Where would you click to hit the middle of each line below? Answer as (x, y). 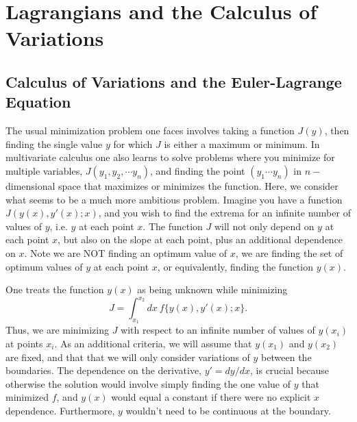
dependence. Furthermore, (60, 410)
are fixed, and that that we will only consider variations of (128, 357)
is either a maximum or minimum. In (242, 144)
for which (133, 144)
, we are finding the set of (289, 252)
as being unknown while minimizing (212, 289)
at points (24, 343)
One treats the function (55, 289)
